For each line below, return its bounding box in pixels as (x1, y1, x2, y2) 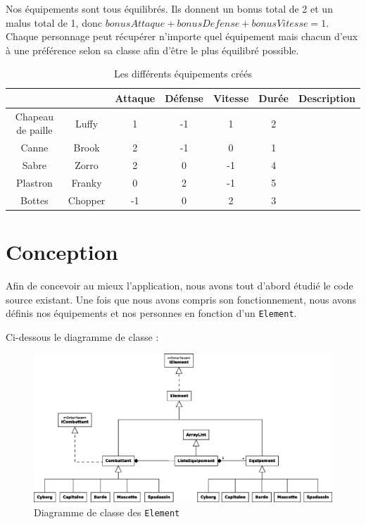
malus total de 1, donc (6, 15, 102, 30)
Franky (71, 175, 102, 189)
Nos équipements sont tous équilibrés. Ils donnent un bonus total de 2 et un (6, 1, 333, 15)
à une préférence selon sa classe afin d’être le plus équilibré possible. (6, 42, 299, 57)
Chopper (68, 192, 106, 207)
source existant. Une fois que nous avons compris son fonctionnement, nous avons (6, 292, 357, 306)
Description (298, 90, 355, 105)
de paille (16, 123, 53, 137)
